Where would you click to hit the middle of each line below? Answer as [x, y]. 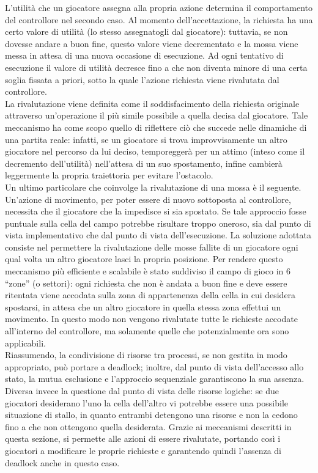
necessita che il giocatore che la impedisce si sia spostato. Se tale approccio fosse [156, 211]
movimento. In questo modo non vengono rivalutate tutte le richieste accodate [151, 319]
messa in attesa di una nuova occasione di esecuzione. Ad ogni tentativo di [144, 55]
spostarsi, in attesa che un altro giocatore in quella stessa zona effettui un [143, 306]
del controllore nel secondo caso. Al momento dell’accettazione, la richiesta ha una [159, 19]
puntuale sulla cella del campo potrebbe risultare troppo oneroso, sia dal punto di [158, 223]
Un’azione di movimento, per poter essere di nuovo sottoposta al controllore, [148, 199]
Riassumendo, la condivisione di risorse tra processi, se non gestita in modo [146, 355]
